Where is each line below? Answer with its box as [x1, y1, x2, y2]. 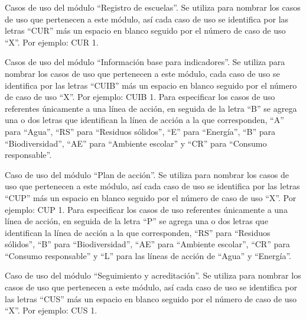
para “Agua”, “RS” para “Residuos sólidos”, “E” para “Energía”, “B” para [5, 125, 276, 137]
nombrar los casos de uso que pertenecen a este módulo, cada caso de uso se [5, 67, 280, 79]
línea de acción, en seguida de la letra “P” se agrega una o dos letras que [5, 215, 268, 227]
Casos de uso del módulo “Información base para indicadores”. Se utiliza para [5, 56, 285, 68]
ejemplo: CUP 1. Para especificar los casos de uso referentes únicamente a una [5, 203, 288, 215]
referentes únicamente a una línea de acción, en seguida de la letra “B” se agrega [5, 102, 297, 114]
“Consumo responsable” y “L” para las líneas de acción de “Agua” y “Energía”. [5, 249, 292, 261]
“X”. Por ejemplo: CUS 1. [5, 304, 97, 316]
